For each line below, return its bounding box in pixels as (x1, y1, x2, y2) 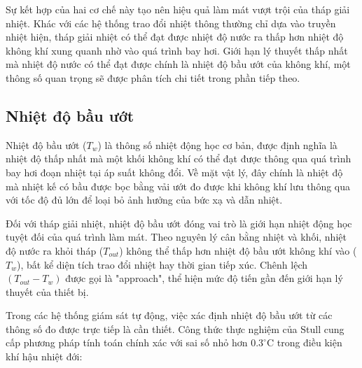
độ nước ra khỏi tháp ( (6, 243, 104, 257)
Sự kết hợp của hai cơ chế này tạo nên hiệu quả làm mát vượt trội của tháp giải (6, 2, 350, 16)
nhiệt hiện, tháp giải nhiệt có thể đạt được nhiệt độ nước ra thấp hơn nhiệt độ (6, 29, 344, 44)
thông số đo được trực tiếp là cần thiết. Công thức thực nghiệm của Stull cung (6, 321, 344, 336)
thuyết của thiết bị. (6, 284, 89, 299)
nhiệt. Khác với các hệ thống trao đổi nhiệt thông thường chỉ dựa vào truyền (6, 15, 336, 30)
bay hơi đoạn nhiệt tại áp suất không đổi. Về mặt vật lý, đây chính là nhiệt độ (6, 164, 343, 179)
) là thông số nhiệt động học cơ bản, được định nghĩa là (97, 137, 337, 152)
